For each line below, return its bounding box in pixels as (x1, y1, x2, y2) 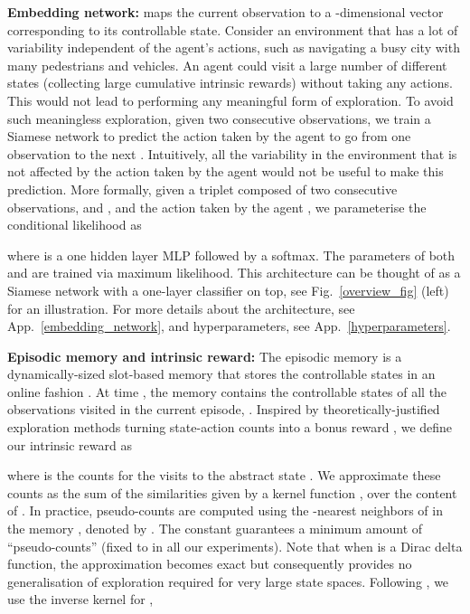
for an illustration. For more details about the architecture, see (7, 298, 355, 317)
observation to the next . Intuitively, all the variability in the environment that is (7, 144, 457, 163)
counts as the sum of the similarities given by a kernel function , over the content (7, 483, 457, 502)
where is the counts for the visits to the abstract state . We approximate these (7, 466, 441, 485)
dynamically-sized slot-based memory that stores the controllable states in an (7, 364, 436, 383)
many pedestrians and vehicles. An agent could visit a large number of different (7, 55, 447, 74)
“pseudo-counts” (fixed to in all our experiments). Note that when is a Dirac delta (7, 536, 463, 555)
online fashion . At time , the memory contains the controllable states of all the (7, 382, 447, 401)
